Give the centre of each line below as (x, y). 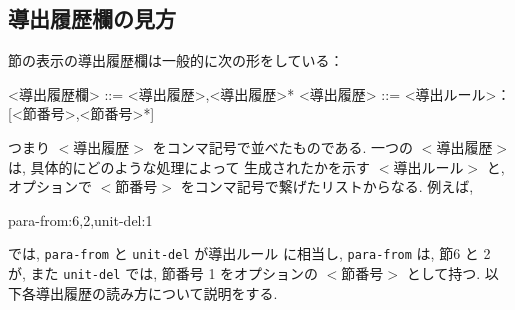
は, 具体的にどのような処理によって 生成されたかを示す (189, 166)
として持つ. (443, 273)
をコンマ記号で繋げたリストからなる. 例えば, (327, 186)
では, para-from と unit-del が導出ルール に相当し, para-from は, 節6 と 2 (249, 253)
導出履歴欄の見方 (92, 18)
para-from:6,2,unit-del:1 (80, 219)
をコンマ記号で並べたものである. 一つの (283, 146)
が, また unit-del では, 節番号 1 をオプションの (163, 273)
